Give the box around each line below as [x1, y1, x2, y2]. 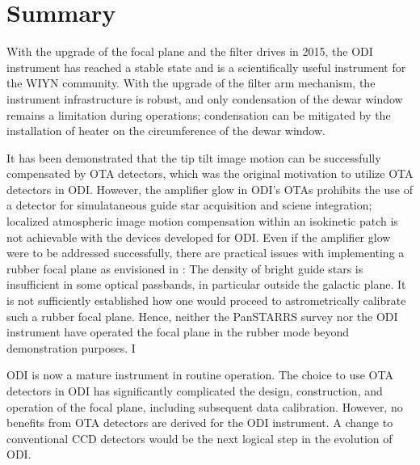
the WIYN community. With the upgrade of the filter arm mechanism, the [6, 74, 376, 91]
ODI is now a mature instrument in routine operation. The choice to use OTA [6, 366, 393, 383]
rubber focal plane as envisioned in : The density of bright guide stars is [6, 260, 363, 277]
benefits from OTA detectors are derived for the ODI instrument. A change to [6, 414, 393, 431]
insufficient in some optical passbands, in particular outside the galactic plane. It [6, 276, 406, 293]
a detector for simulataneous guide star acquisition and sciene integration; [6, 197, 372, 213]
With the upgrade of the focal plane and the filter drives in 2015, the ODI [6, 43, 373, 60]
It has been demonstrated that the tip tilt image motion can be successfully [6, 149, 381, 166]
